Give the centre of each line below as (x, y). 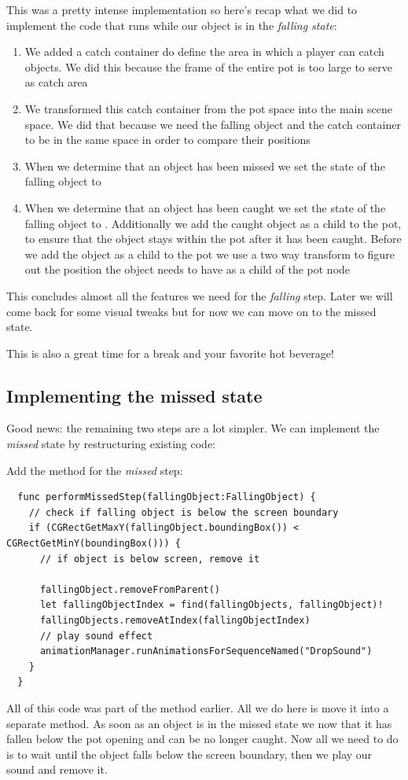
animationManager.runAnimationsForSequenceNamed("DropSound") (206, 651)
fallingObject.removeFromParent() (130, 589)
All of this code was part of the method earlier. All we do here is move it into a (198, 707)
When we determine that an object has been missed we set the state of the (205, 166)
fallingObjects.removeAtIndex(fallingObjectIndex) (175, 621)
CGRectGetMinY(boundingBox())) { (94, 544)
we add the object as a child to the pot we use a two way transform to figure (210, 254)
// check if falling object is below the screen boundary (184, 512)
